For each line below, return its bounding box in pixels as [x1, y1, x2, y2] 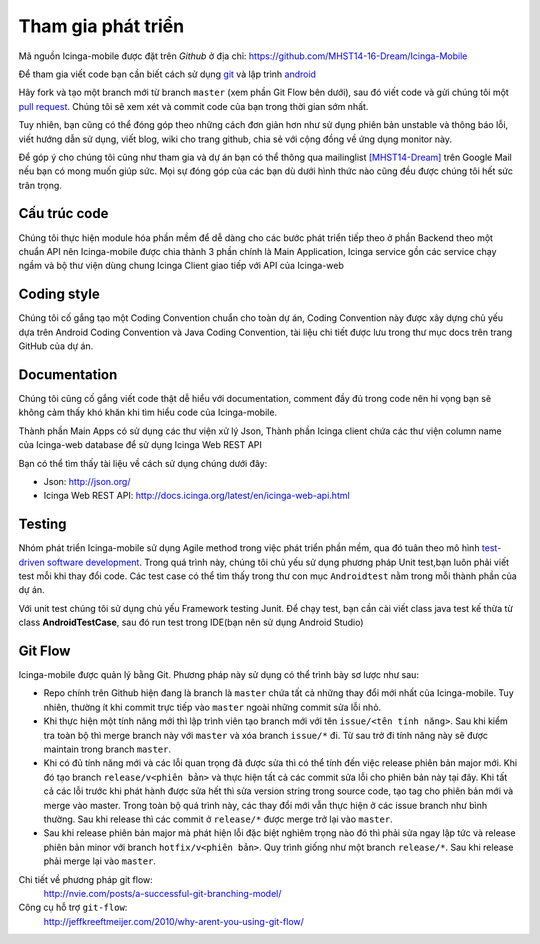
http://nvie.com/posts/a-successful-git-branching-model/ [43, 887, 282, 899]
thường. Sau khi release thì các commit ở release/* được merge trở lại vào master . [43, 813, 394, 825]
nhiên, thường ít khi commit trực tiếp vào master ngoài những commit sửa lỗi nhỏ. [43, 701, 382, 713]
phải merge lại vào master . [43, 855, 157, 867]
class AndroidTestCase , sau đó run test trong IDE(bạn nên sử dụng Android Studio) [18, 616, 364, 629]
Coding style [18, 286, 100, 303]
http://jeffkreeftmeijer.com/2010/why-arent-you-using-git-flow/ [43, 915, 305, 927]
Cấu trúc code [18, 205, 109, 222]
